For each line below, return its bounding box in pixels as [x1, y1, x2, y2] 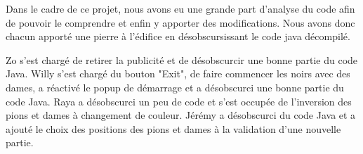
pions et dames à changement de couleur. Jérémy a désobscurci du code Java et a [6, 108, 356, 122]
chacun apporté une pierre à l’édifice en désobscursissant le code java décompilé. [6, 29, 350, 44]
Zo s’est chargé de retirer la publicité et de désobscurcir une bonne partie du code [6, 52, 358, 67]
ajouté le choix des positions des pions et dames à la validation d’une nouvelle [6, 121, 341, 136]
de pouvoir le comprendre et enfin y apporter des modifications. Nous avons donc [6, 15, 355, 30]
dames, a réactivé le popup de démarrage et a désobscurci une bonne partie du [6, 79, 344, 94]
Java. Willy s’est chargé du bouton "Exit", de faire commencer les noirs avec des [6, 66, 350, 81]
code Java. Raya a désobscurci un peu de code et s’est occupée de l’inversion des [6, 94, 352, 108]
